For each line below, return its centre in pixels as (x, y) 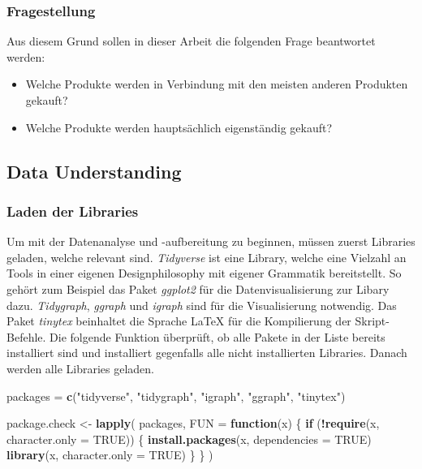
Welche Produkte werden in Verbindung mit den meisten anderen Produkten (217, 84)
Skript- (372, 321)
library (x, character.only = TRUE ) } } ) (110, 455)
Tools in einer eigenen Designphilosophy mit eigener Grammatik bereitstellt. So (204, 273)
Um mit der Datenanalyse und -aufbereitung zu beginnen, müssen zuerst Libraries (211, 241)
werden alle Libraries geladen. (80, 368)
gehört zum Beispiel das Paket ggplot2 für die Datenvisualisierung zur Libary (198, 288)
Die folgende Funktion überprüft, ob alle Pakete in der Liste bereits (217, 336)
